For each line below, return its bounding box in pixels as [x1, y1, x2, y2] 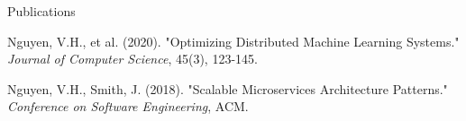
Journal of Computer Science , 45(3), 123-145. [7, 49, 258, 68]
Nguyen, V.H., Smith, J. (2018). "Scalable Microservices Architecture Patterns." [7, 79, 448, 98]
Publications [7, 2, 76, 20]
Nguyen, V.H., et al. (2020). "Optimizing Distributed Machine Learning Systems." [7, 31, 460, 50]
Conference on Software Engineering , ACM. [7, 97, 249, 116]
